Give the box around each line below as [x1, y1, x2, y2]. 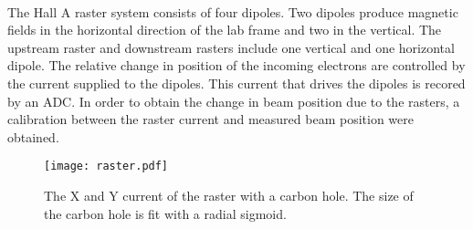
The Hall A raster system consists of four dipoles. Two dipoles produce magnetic [7, 2, 458, 21]
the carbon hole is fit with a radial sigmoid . [44, 203, 287, 223]
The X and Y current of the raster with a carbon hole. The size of [44, 186, 414, 204]
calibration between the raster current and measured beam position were [7, 109, 414, 129]
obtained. [7, 127, 59, 146]
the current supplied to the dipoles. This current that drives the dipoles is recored [7, 73, 466, 92]
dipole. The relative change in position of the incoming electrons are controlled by [7, 56, 466, 75]
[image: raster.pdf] [44, 160, 169, 173]
